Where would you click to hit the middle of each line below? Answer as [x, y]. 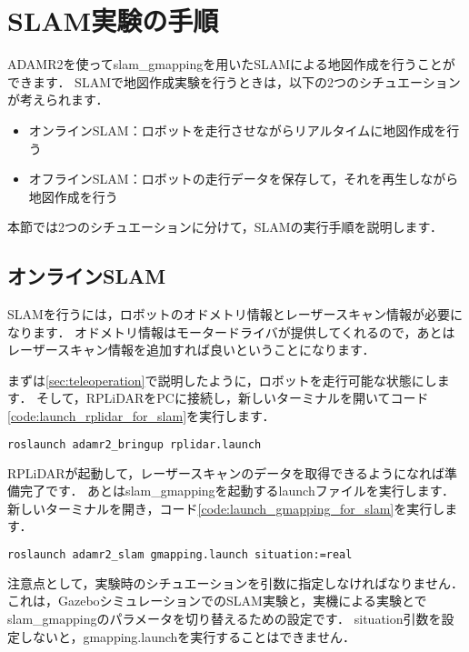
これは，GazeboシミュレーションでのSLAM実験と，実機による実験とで [217, 601]
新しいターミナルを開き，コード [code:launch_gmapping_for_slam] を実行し [226, 508]
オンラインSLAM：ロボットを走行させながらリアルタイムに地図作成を [238, 130]
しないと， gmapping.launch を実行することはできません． [187, 636]
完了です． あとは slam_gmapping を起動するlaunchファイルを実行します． [237, 491]
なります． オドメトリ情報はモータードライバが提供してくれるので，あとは [231, 331]
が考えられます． [58, 100]
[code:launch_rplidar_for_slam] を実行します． [141, 416]
